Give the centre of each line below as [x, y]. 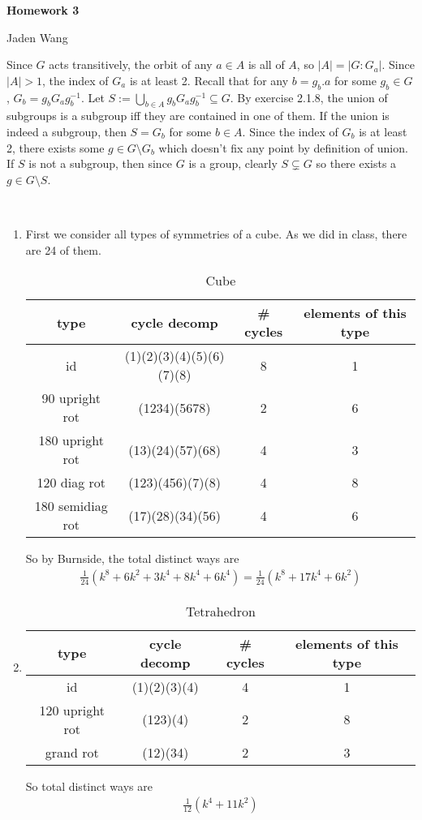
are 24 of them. [63, 249]
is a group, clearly [233, 163]
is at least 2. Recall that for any [209, 80]
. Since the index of [290, 131]
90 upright [71, 398]
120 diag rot [71, 483]
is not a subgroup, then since [101, 163]
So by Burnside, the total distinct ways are [132, 558]
